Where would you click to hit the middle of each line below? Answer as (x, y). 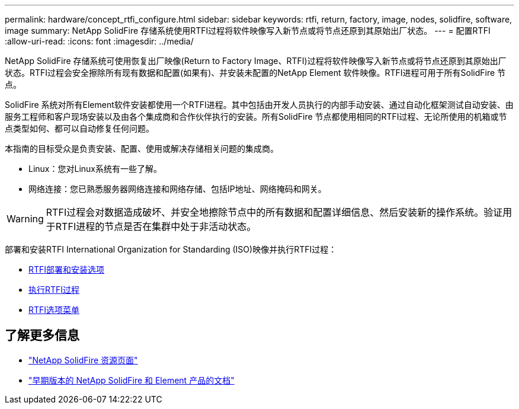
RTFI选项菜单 (54, 310)
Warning (25, 219)
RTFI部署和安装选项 (67, 269)
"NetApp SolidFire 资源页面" (83, 360)
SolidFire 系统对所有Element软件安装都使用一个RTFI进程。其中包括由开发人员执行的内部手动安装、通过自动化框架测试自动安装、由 (259, 105)
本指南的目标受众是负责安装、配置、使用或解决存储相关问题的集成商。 (142, 148)
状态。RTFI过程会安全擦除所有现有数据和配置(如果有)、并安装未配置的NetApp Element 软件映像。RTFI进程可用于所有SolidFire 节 (255, 73)
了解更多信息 (42, 335)
